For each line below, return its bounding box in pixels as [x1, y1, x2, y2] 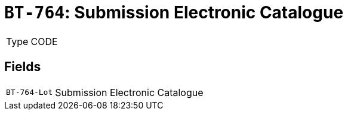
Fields [4, 59, 41, 75]
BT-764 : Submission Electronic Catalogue [4, 2, 344, 23]
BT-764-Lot [6, 88, 53, 97]
